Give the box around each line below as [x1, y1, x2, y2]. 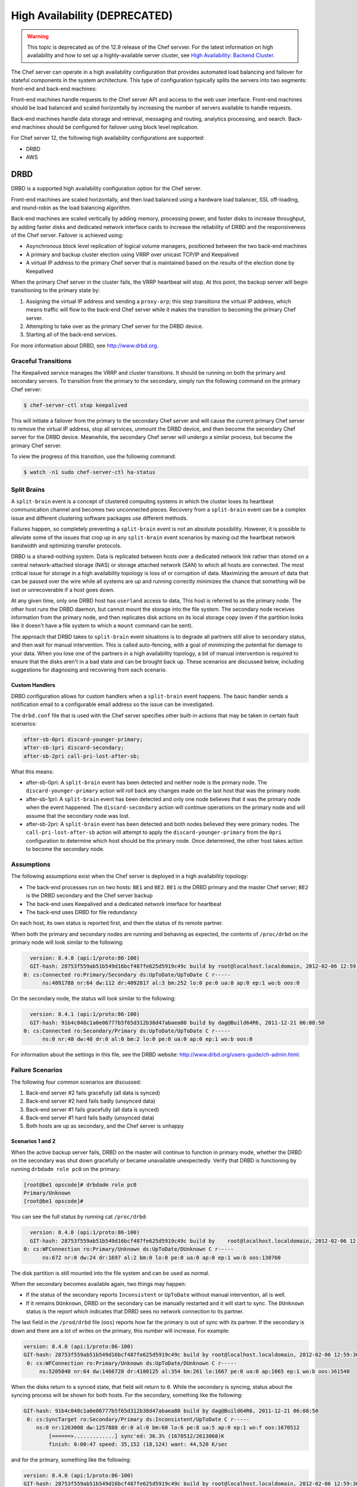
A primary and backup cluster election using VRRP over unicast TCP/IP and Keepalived [26, 250, 239, 258]
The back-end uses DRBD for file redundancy [26, 908, 137, 915]
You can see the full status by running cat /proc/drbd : [11, 1213, 148, 1221]
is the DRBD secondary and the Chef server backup [26, 892, 153, 899]
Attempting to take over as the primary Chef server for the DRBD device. [26, 323, 203, 330]
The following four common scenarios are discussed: [11, 1078, 142, 1086]
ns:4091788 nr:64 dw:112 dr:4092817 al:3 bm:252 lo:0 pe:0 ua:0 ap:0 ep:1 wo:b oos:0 [42, 980, 300, 987]
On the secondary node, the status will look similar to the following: [11, 995, 176, 1002]
